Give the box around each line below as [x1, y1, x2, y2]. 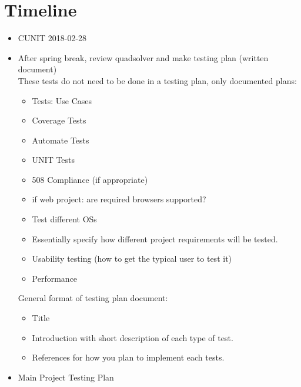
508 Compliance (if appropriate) [32, 173, 148, 185]
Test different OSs [32, 213, 97, 225]
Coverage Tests [32, 114, 86, 126]
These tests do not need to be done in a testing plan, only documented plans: [18, 74, 297, 86]
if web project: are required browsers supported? [32, 193, 206, 205]
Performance [32, 272, 78, 284]
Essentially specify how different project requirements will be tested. [32, 232, 278, 245]
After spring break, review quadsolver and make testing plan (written [18, 51, 269, 64]
